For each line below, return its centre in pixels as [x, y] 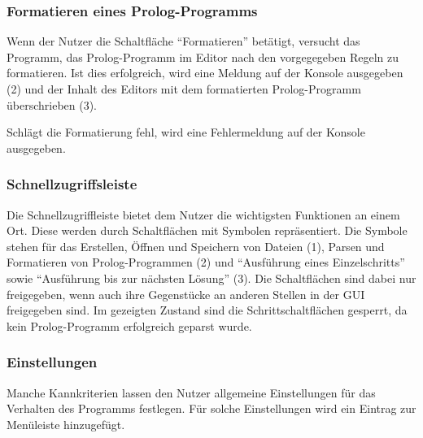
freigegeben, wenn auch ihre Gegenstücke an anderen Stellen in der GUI [186, 294]
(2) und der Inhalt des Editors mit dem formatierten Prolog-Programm [184, 89]
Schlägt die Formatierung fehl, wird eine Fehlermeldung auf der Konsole [186, 132]
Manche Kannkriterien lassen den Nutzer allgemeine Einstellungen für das [191, 392]
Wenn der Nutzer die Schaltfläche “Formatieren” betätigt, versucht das [183, 41]
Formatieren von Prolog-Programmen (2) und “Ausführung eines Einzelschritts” [206, 262]
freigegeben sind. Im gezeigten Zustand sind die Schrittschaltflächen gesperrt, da [207, 310]
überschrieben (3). [52, 104]
